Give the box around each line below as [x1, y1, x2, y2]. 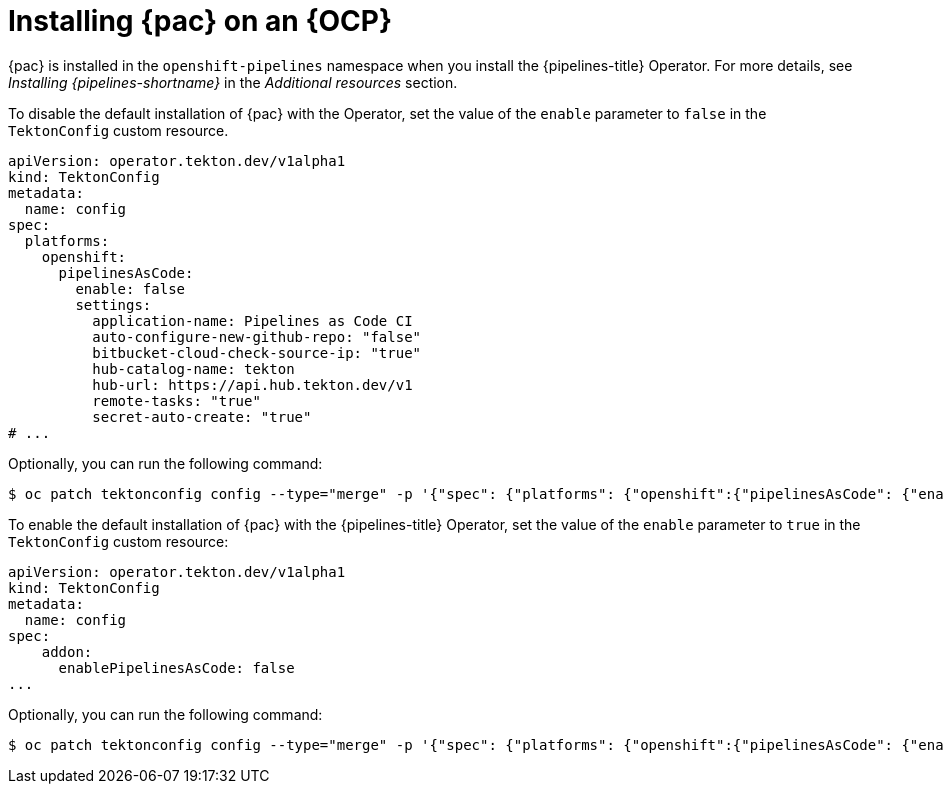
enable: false [75, 280, 186, 297]
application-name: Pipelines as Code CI [92, 312, 413, 329]
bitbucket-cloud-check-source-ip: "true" [92, 344, 422, 361]
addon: [41, 643, 93, 660]
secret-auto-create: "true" [92, 408, 312, 425]
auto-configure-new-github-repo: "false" [92, 328, 422, 345]
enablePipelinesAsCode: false [58, 659, 295, 676]
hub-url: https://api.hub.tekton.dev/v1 [92, 376, 413, 393]
